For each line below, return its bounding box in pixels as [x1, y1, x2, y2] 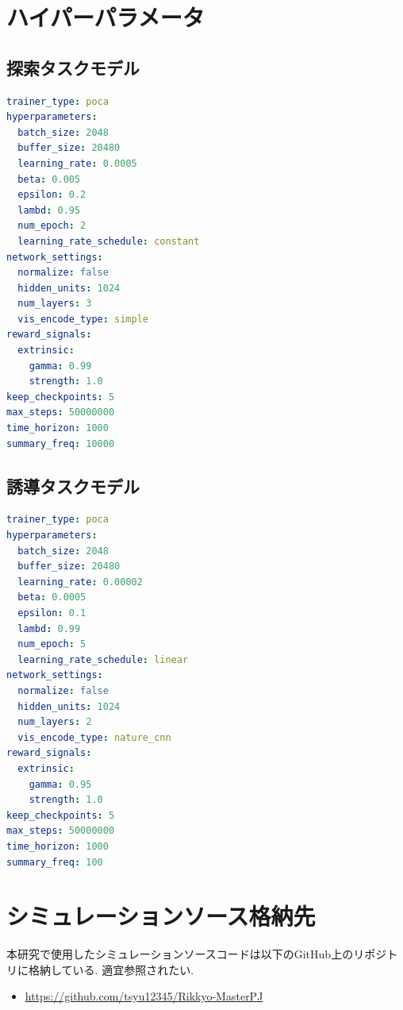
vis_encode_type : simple [17, 313, 149, 325]
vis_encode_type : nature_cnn [17, 731, 171, 743]
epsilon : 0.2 [17, 189, 86, 201]
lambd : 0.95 [17, 204, 81, 216]
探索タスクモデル [6, 55, 140, 79]
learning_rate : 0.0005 [17, 157, 137, 169]
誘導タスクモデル [6, 473, 140, 498]
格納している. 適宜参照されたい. [28, 961, 194, 977]
